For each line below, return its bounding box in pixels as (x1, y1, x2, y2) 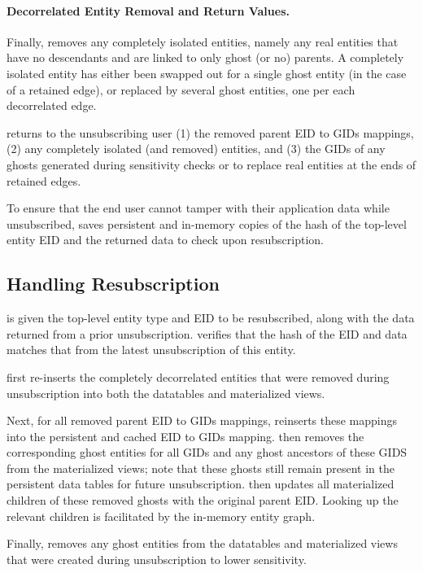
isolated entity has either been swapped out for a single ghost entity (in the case (7, 64, 407, 81)
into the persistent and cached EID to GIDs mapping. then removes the (7, 427, 364, 444)
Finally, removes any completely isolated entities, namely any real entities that (7, 33, 399, 50)
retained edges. (7, 172, 81, 189)
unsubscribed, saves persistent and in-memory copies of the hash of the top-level (7, 215, 407, 232)
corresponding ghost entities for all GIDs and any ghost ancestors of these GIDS (7, 444, 408, 461)
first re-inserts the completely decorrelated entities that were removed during (7, 368, 390, 385)
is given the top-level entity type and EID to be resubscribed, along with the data (7, 309, 415, 326)
